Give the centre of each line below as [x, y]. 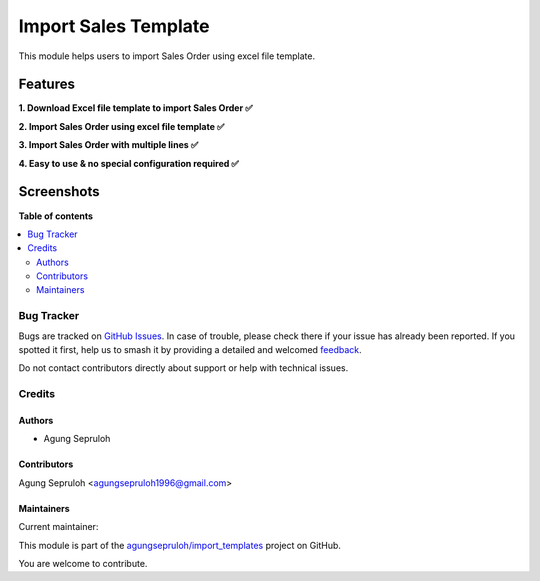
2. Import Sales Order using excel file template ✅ [121, 126]
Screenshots [59, 191]
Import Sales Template [114, 26]
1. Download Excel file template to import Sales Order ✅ [136, 108]
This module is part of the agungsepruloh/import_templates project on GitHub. [180, 545]
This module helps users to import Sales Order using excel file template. [166, 56]
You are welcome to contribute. [83, 563]
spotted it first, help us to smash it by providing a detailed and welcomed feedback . [190, 350]
